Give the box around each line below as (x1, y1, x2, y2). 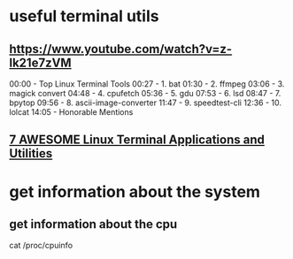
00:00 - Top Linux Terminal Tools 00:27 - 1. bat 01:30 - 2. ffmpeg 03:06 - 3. (9, 79, 285, 89)
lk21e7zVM (9, 55, 73, 70)
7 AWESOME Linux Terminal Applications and (9, 133, 266, 148)
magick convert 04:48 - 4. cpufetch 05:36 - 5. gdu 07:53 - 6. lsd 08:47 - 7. (9, 88, 281, 98)
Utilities (9, 146, 53, 161)
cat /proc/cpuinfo (9, 240, 73, 251)
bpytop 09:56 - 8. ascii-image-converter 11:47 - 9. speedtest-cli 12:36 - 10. (9, 97, 281, 108)
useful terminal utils (9, 6, 159, 27)
